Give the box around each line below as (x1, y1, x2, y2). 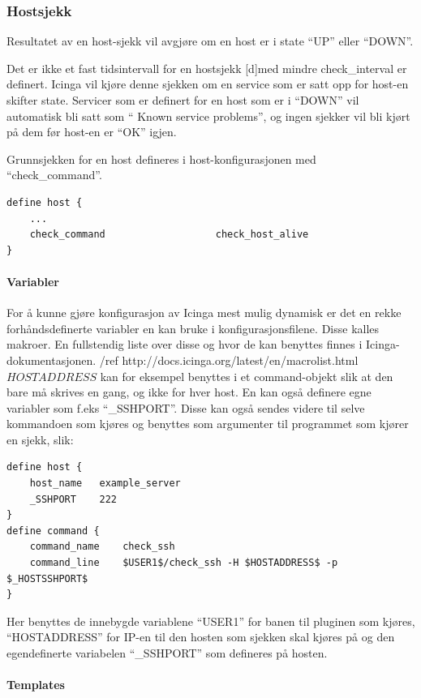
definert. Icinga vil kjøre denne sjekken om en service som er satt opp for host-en (6, 75, 409, 92)
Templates (6, 676, 65, 693)
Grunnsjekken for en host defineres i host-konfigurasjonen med (6, 150, 316, 167)
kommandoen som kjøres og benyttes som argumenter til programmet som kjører (6, 415, 409, 432)
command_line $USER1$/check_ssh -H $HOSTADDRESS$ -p (29, 557, 338, 569)
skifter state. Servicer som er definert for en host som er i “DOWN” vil (6, 92, 359, 108)
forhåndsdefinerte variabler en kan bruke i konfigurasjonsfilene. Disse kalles (6, 319, 380, 336)
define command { (6, 525, 100, 537)
